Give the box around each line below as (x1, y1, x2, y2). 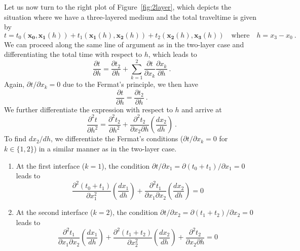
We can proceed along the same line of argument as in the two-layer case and (4, 39, 244, 49)
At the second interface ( (16, 207, 93, 217)
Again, (4, 79, 25, 89)
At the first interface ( (16, 160, 85, 171)
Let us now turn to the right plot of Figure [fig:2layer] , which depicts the (4, 2, 231, 12)
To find (4, 133, 26, 144)
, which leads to (148, 49, 197, 59)
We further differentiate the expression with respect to (4, 104, 173, 114)
